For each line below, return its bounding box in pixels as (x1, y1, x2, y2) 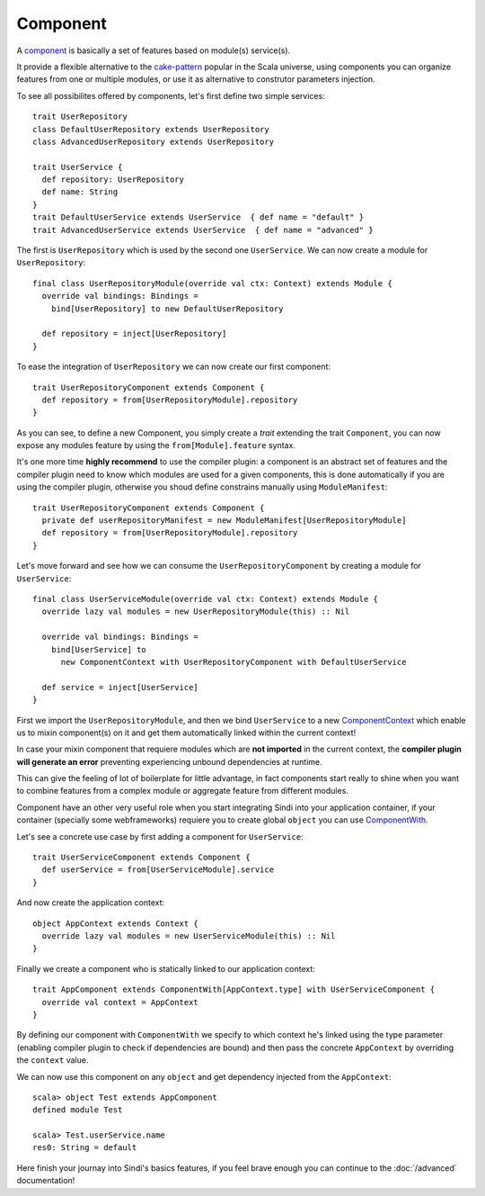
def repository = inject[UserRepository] (41, 328, 227, 339)
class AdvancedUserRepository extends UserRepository (32, 136, 274, 147)
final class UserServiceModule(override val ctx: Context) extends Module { (32, 594, 379, 604)
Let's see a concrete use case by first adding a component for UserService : (16, 831, 304, 841)
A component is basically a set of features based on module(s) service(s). (16, 45, 291, 56)
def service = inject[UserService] (41, 682, 199, 692)
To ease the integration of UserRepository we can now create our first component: (16, 361, 331, 373)
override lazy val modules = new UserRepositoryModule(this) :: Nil (41, 607, 350, 616)
